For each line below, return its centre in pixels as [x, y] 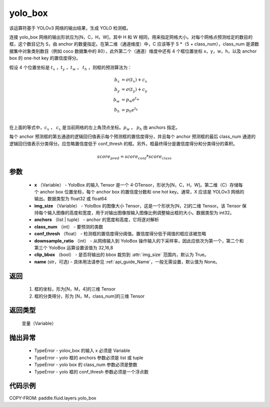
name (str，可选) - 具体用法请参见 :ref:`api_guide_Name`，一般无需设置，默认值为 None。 [127, 261]
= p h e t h [130, 110]
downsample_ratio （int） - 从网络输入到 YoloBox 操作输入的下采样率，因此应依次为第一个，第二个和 [139, 240]
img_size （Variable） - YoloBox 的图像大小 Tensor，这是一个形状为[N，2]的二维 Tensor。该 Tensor [137, 205]
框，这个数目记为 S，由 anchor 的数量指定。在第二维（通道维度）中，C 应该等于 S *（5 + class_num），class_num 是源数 [134, 44]
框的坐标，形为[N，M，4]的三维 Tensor [75, 289]
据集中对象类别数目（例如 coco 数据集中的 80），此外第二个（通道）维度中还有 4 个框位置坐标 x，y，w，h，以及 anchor [133, 51]
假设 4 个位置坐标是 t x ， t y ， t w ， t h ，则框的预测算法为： [71, 68]
